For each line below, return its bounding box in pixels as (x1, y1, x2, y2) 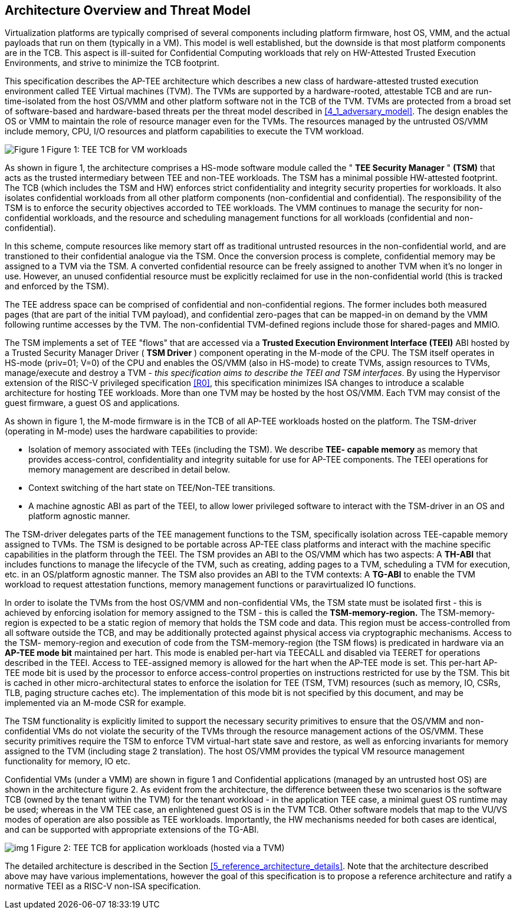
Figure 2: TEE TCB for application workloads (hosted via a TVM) (36, 843, 285, 853)
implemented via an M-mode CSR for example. (5, 698, 186, 708)
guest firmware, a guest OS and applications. (5, 398, 180, 408)
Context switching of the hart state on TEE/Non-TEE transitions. (28, 483, 275, 493)
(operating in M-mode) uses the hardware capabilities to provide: (5, 426, 258, 437)
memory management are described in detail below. (28, 464, 231, 475)
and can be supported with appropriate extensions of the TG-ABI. (5, 824, 259, 835)
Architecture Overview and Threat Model (5, 3, 251, 18)
